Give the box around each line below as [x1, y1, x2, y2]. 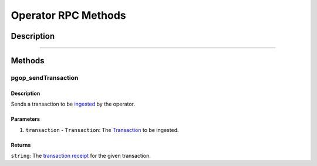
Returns [11, 141, 31, 148]
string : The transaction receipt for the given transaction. [11, 152, 151, 159]
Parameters [11, 116, 41, 123]
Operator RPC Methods [11, 9, 126, 22]
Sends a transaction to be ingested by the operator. [11, 100, 135, 108]
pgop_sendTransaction [11, 73, 79, 82]
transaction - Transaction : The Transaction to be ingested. [25, 126, 179, 133]
